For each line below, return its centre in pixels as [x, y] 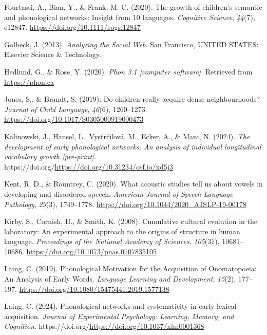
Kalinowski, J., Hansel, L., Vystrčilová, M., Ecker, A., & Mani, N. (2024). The [127, 136]
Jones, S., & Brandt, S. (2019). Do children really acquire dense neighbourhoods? [132, 99]
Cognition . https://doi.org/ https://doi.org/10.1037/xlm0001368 [104, 326]
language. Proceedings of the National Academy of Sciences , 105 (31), [112, 241]
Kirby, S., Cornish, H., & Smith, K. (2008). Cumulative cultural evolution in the [131, 221]
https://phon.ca [29, 81]
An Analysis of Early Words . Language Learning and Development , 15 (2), [120, 279]
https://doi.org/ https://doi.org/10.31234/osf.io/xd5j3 [89, 166]
